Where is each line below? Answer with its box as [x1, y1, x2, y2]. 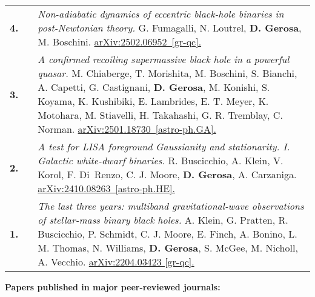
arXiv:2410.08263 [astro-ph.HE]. [38, 181, 175, 195]
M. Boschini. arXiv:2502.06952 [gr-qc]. [38, 35, 202, 48]
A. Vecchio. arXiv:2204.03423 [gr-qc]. [38, 255, 194, 269]
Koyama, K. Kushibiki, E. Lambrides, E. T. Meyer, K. [38, 94, 269, 108]
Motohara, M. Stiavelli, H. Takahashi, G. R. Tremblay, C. [38, 108, 283, 122]
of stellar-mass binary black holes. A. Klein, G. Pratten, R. [38, 213, 288, 227]
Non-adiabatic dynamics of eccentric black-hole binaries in [38, 7, 284, 21]
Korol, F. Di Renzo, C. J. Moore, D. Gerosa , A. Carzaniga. [38, 167, 297, 181]
